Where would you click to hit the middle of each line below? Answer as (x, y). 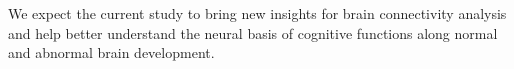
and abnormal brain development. (111, 52)
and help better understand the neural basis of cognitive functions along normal (253, 32)
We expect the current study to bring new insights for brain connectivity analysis (257, 13)
